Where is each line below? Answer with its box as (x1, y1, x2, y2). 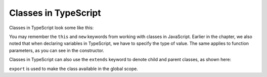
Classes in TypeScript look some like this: (9, 25, 94, 31)
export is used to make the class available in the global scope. (9, 66, 138, 72)
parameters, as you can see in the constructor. (9, 47, 104, 53)
